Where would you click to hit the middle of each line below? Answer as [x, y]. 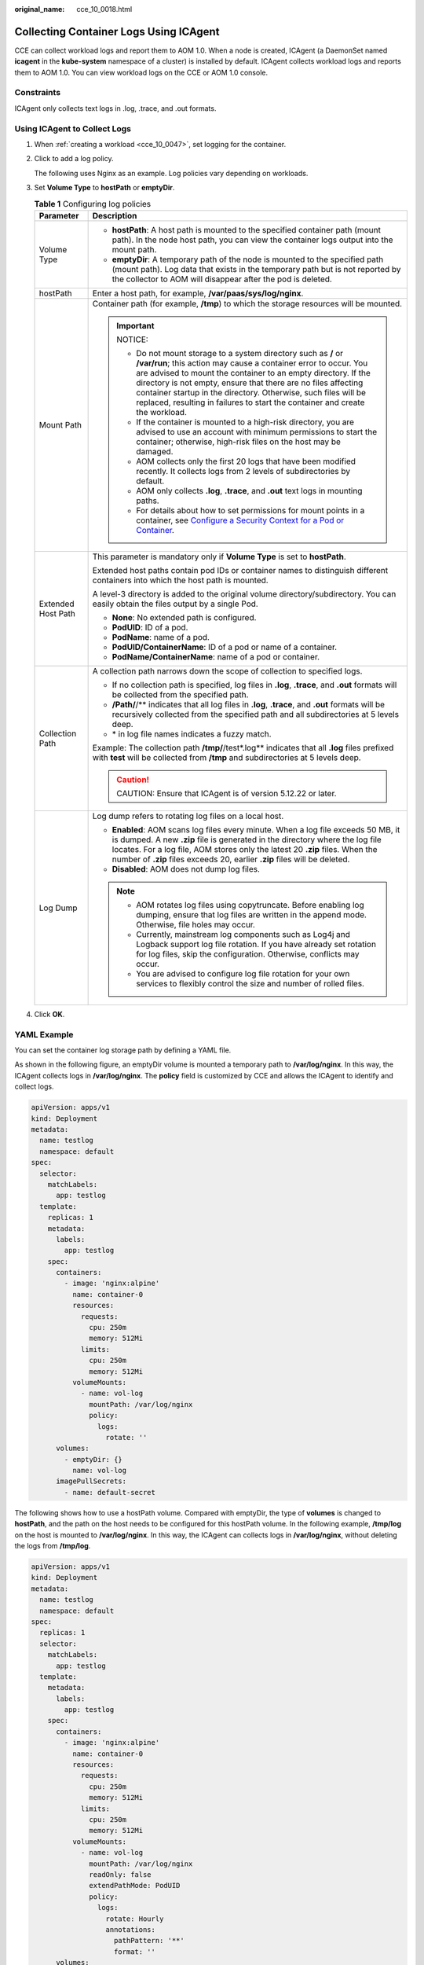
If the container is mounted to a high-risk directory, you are [245, 422]
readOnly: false [121, 1874]
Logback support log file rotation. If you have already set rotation [256, 944]
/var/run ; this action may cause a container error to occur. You [252, 363]
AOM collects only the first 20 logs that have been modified [246, 461]
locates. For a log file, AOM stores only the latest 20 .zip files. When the [245, 849]
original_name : [40, 9]
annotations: [131, 1929]
